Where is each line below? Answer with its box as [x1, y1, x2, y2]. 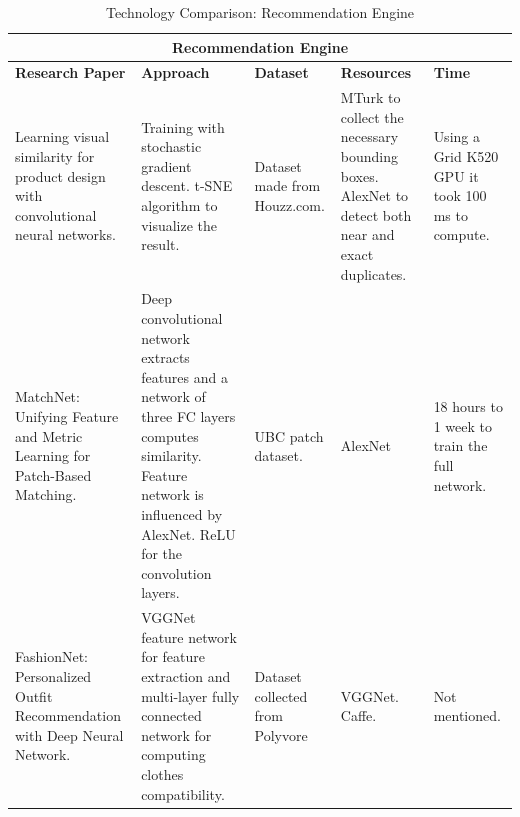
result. [141, 234, 180, 255]
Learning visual [15, 126, 110, 147]
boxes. [340, 165, 379, 186]
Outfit [15, 685, 53, 706]
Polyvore [254, 724, 308, 745]
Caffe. [340, 705, 377, 726]
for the [141, 543, 183, 564]
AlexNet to [340, 185, 409, 206]
